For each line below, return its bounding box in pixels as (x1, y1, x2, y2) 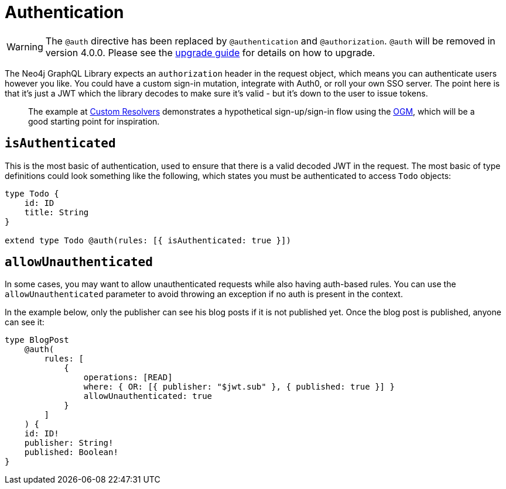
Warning (6, 40, 43, 53)
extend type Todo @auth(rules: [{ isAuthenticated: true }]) (5, 235, 291, 245)
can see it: (5, 317, 45, 328)
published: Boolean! (24, 447, 118, 457)
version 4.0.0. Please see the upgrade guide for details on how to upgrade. (45, 46, 375, 58)
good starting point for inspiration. (28, 116, 160, 126)
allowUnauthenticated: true (83, 391, 213, 401)
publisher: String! (24, 438, 114, 448)
